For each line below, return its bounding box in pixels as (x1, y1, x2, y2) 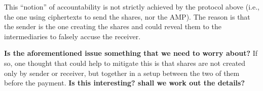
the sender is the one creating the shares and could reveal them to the (4, 21, 221, 32)
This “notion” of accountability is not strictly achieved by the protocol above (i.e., (4, 2, 259, 12)
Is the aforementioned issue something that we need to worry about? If (4, 48, 258, 58)
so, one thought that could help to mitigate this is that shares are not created (4, 57, 246, 68)
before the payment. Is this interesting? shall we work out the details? (4, 77, 245, 88)
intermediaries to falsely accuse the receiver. (4, 31, 141, 41)
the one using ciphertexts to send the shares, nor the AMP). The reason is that (4, 11, 250, 22)
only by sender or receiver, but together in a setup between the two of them (4, 67, 240, 78)
